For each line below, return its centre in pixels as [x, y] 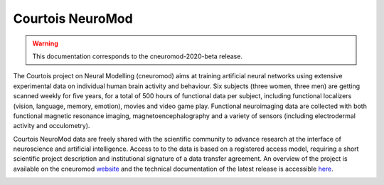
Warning [45, 43]
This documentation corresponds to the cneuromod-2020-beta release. [138, 56]
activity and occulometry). [52, 126]
